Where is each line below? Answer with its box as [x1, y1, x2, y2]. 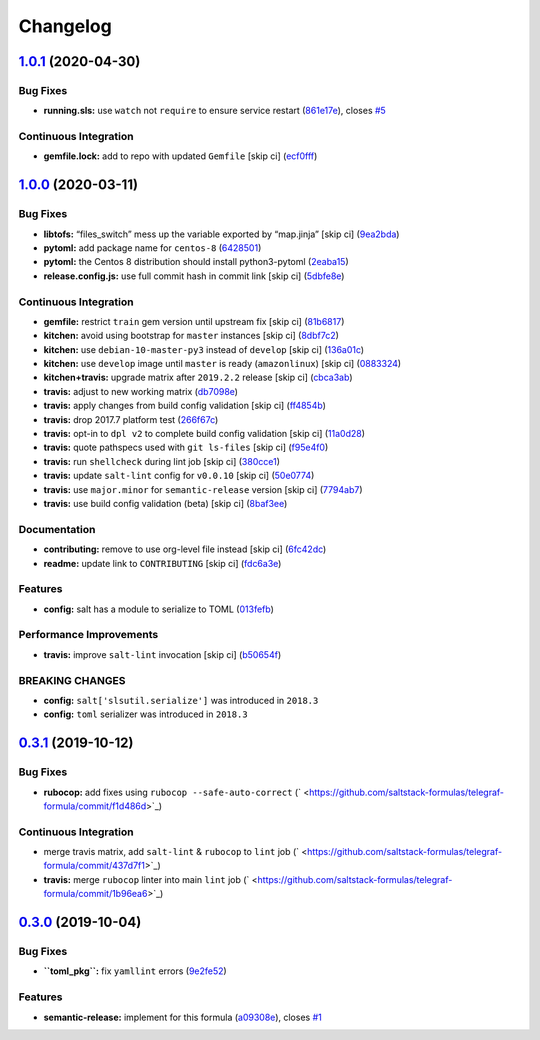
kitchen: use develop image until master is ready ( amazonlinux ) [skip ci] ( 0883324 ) [43, 358, 402, 370]
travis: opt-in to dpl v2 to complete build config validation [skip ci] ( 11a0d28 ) [43, 428, 365, 440]
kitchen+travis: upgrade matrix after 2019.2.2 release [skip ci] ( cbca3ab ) [43, 371, 353, 384]
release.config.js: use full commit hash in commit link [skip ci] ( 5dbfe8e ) [43, 270, 345, 282]
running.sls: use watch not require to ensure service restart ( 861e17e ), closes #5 [43, 105, 387, 117]
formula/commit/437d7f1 [43, 860, 145, 872]
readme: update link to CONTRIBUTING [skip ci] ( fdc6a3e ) [43, 557, 282, 569]
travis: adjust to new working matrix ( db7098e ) [43, 385, 239, 397]
